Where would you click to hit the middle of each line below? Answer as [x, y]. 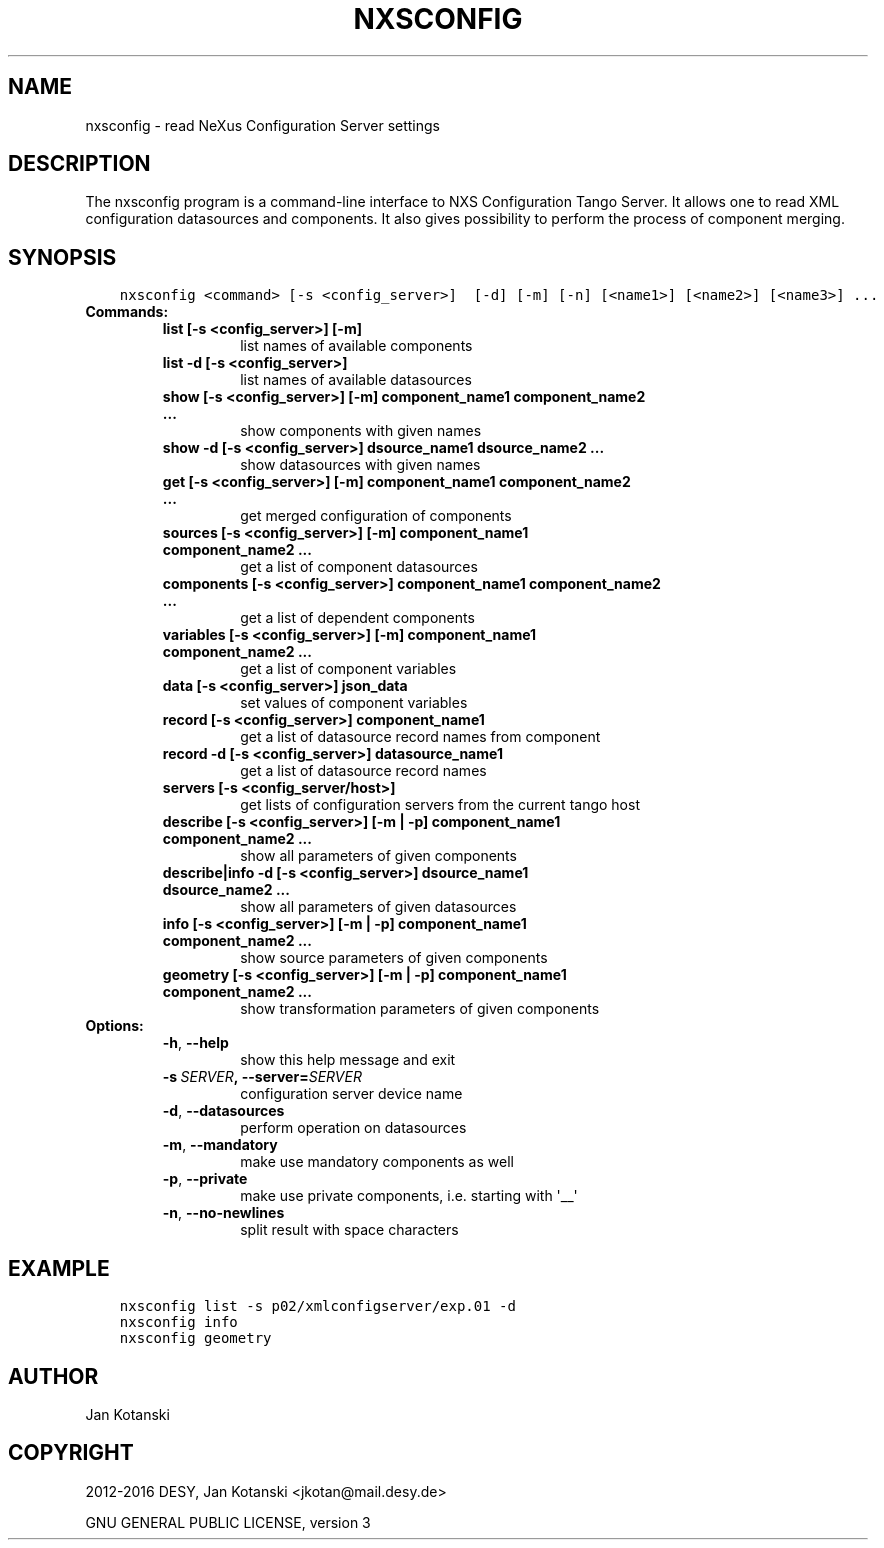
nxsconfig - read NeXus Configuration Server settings [262, 125]
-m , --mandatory [220, 1145]
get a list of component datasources [359, 567]
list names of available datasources [356, 380]
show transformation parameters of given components [420, 1009]
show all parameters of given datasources [378, 907]
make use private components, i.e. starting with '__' [409, 1196]
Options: [114, 1026]
